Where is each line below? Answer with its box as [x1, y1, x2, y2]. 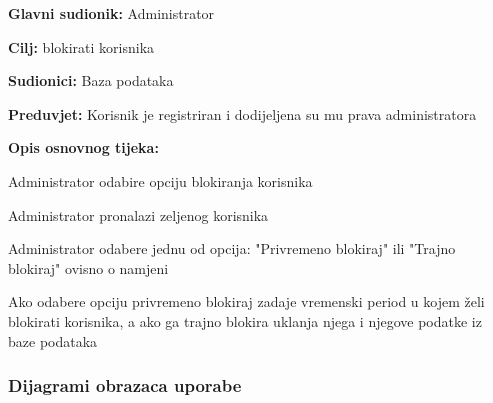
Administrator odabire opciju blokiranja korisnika [8, 170, 313, 191]
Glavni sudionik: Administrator [8, 3, 215, 23]
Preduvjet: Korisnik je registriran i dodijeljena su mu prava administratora [8, 103, 477, 124]
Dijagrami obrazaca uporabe [8, 373, 242, 398]
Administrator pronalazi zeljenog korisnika [8, 204, 269, 225]
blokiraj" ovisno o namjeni [8, 257, 169, 278]
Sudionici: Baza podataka [8, 70, 174, 91]
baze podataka [8, 330, 98, 351]
